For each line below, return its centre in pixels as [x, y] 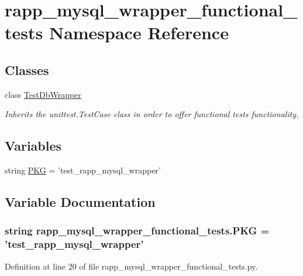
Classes [27, 69]
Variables [33, 146]
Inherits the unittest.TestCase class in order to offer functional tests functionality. [152, 114]
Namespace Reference [139, 33]
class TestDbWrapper [43, 94]
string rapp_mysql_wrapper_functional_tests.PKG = [137, 231]
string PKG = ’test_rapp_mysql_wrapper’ [83, 170]
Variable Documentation [80, 202]
